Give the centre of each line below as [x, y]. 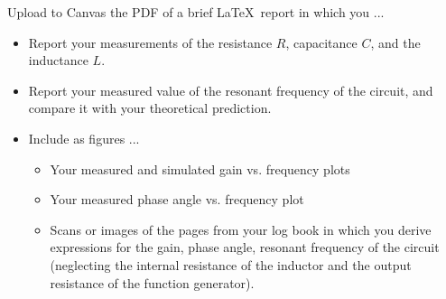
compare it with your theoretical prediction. [150, 108]
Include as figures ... [84, 138]
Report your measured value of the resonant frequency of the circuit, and [231, 90]
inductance [58, 60]
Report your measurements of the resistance [150, 42]
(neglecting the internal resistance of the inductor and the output [231, 264]
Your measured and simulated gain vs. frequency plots [200, 168]
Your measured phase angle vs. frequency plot [177, 199]
